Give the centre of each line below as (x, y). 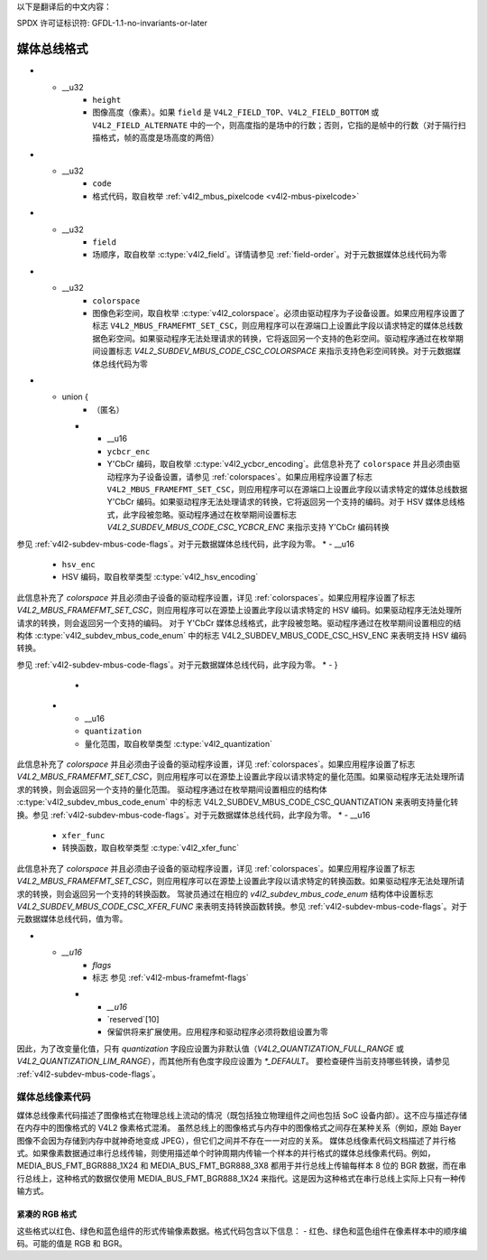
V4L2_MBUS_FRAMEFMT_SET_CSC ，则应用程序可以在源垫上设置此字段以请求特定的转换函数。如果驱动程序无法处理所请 (241, 882)
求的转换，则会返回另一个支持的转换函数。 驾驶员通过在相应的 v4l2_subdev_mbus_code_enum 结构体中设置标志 (225, 893)
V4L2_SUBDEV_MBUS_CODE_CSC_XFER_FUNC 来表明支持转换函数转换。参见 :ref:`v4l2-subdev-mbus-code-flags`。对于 (242, 906)
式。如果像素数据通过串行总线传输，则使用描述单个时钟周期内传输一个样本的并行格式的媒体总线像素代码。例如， (226, 1153)
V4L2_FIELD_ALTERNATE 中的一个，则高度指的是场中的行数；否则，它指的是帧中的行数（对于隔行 (276, 125)
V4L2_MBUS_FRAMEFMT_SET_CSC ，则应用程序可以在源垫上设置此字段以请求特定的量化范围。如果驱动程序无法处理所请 (241, 777)
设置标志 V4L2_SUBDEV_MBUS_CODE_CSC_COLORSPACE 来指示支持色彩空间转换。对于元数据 (276, 351)
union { (75, 397)
